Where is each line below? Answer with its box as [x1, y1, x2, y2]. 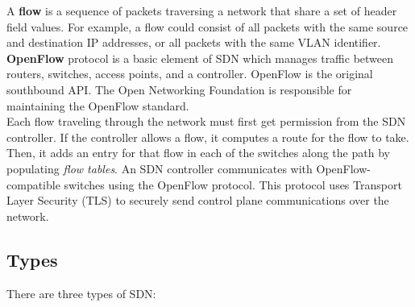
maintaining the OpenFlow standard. [6, 97, 189, 114]
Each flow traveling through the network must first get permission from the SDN [6, 113, 406, 130]
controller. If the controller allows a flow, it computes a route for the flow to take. [6, 128, 409, 145]
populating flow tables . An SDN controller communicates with [6, 160, 313, 176]
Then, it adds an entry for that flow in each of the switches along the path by [6, 144, 390, 161]
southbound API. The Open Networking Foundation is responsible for [6, 81, 352, 97]
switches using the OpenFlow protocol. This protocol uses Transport [64, 176, 402, 193]
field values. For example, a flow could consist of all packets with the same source [6, 18, 409, 35]
